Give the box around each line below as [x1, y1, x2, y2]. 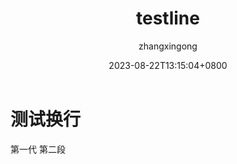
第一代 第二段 [10, 143, 66, 155]
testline [136, 7, 200, 30]
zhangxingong [138, 40, 198, 52]
